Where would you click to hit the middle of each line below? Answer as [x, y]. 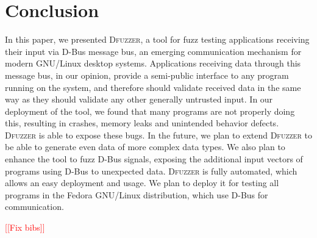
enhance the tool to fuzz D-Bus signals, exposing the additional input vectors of [154, 159]
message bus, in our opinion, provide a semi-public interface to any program [147, 75]
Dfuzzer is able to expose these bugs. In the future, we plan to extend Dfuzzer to [158, 135]
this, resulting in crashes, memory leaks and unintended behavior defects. [142, 123]
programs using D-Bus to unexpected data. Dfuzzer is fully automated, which [151, 171]
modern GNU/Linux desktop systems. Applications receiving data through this [153, 63]
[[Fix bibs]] [25, 227]
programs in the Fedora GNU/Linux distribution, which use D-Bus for [137, 194]
